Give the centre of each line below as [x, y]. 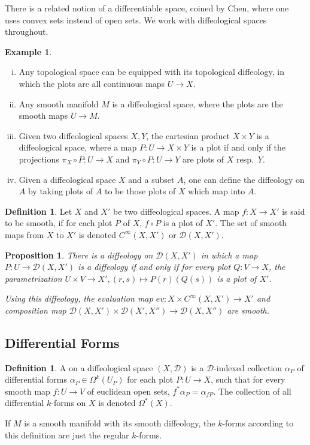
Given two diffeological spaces [73, 135]
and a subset [151, 179]
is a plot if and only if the [238, 147]
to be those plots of [140, 191]
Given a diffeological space [67, 179]
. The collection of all [252, 391]
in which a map [229, 255]
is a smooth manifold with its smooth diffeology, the [120, 423]
